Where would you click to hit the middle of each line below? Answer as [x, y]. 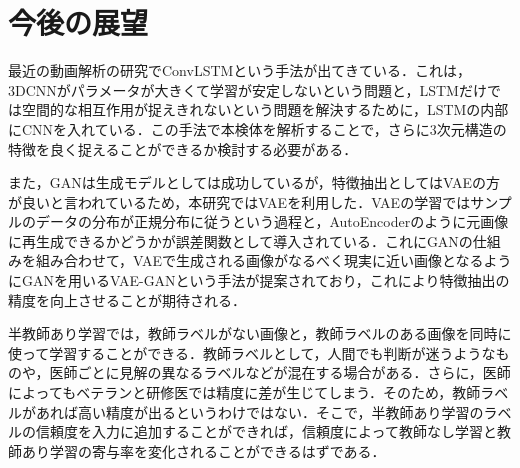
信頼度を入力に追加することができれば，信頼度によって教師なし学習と [266, 431]
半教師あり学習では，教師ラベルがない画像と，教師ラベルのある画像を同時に [260, 333]
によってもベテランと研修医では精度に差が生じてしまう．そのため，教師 [244, 392]
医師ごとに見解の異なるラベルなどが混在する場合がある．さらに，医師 [280, 372]
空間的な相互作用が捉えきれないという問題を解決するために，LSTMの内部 [265, 109]
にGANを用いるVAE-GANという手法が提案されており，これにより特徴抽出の [259, 280]
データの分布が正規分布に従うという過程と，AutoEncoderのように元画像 [272, 221]
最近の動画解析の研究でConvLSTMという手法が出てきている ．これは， [239, 70]
